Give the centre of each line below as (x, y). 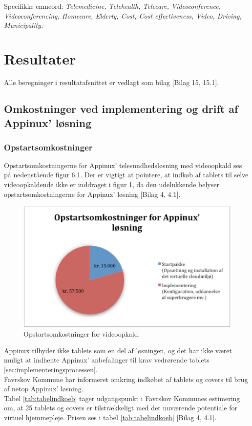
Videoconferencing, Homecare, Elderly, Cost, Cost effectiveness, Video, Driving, (123, 15)
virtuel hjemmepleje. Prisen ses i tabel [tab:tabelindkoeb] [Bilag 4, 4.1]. (110, 417)
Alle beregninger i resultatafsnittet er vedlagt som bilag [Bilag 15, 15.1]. (112, 82)
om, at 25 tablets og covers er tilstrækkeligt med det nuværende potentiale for (121, 408)
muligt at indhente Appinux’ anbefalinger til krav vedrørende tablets (107, 360)
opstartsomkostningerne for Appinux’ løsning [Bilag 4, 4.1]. (92, 194)
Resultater (40, 58)
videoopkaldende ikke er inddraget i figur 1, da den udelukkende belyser (112, 184)
